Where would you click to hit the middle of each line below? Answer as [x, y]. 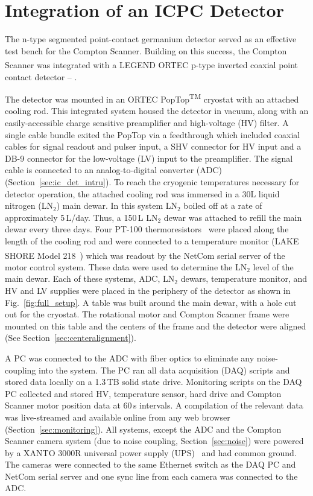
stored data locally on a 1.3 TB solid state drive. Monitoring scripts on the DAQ [153, 382]
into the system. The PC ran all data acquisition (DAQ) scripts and [164, 370]
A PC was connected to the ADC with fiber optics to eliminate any [130, 358]
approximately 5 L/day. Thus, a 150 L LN [81, 217]
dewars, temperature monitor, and [244, 278]
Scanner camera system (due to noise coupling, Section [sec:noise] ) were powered [154, 441]
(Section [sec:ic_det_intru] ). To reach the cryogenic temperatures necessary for [152, 181]
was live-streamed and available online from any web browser [118, 417]
